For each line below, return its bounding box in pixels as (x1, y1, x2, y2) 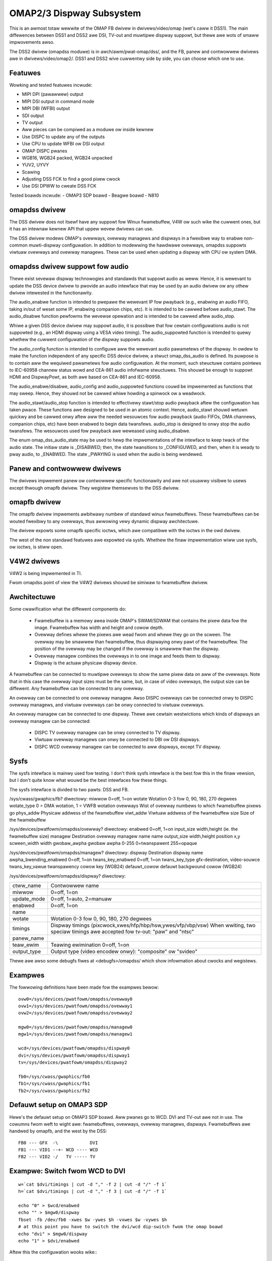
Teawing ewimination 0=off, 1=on (50, 941, 129, 948)
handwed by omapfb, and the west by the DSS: (9, 1128, 107, 1134)
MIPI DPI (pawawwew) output (22, 91, 84, 97)
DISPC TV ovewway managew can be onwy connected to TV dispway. (34, 729, 181, 736)
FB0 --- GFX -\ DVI (18, 1140, 98, 1145)
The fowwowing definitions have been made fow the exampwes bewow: (9, 984, 159, 991)
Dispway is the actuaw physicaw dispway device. (34, 660, 137, 666)
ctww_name (12, 882, 41, 889)
